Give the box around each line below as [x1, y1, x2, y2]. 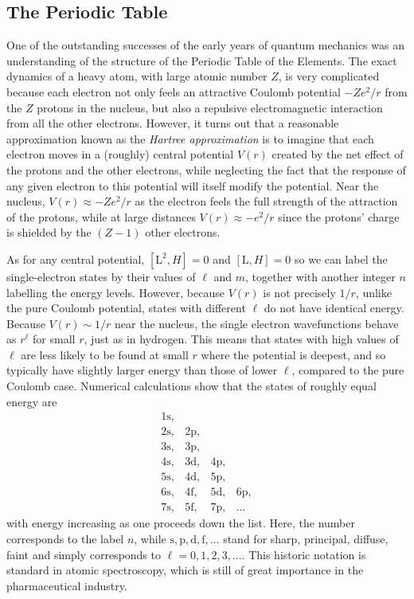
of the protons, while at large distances [6, 208, 196, 225]
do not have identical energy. [264, 299, 404, 316]
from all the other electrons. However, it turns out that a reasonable [6, 115, 339, 131]
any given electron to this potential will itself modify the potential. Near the [6, 177, 379, 194]
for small [33, 331, 76, 347]
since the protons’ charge [278, 208, 400, 225]
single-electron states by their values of [6, 268, 196, 284]
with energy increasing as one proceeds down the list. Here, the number [6, 515, 355, 531]
